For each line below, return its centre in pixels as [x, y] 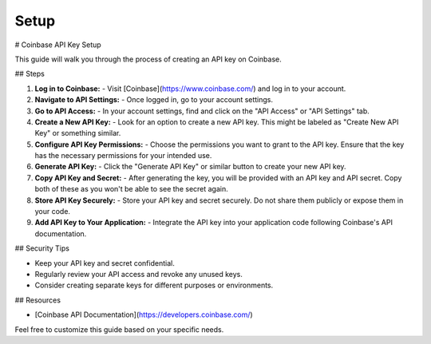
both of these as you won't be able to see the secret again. [132, 189]
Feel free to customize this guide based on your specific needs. [119, 329]
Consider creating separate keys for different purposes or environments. [154, 285]
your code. [53, 212]
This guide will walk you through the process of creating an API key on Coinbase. [148, 59]
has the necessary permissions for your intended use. [123, 156]
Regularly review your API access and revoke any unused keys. [139, 274]
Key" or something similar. [78, 133]
